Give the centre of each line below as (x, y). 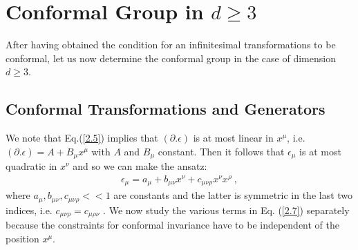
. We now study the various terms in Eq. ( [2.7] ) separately (226, 210)
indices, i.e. (29, 210)
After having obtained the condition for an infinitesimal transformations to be (171, 45)
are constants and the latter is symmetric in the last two (233, 195)
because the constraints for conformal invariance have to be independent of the (172, 225)
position (22, 238)
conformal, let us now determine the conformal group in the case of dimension (171, 58)
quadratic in (31, 166)
